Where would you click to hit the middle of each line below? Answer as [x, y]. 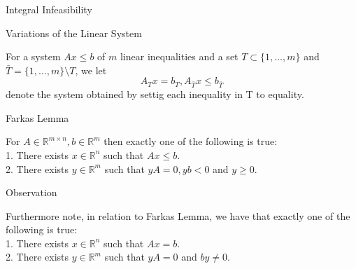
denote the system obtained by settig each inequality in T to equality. [155, 94]
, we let [91, 70]
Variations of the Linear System [74, 33]
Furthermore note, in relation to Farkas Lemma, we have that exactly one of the [178, 215]
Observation [31, 192]
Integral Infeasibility [49, 9]
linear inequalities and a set [179, 56]
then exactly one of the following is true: [191, 141]
